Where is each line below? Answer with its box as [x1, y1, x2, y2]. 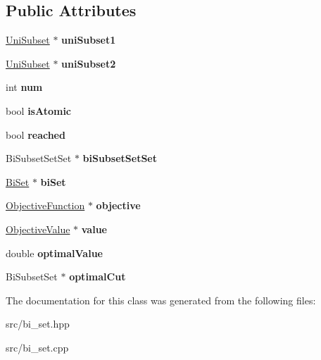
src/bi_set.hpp [6, 316, 70, 331]
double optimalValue [6, 245, 103, 260]
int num [6, 80, 43, 94]
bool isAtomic [6, 103, 72, 118]
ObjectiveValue [6, 221, 70, 236]
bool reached [6, 127, 65, 142]
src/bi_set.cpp [6, 340, 69, 354]
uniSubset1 [61, 32, 116, 47]
